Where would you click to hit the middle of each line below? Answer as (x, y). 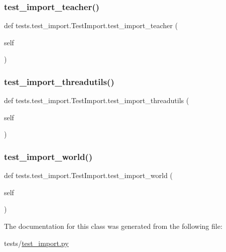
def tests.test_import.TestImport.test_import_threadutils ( (97, 100)
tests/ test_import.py (36, 243)
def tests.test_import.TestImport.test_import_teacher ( (91, 25)
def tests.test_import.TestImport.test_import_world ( (88, 175)
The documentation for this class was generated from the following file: (113, 226)
